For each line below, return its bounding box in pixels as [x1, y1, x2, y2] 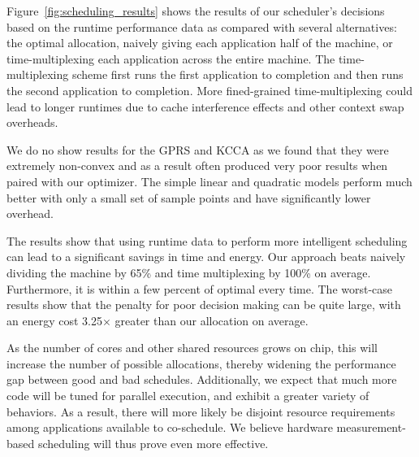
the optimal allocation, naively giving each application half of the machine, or [6, 34, 393, 51]
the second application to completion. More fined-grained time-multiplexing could [6, 81, 413, 98]
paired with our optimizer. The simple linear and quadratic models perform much [6, 172, 413, 189]
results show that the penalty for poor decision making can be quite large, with [6, 296, 401, 313]
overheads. [6, 114, 58, 131]
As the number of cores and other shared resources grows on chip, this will [6, 339, 378, 356]
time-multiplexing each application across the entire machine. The [6, 50, 335, 67]
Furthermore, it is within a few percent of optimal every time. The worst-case [6, 280, 393, 297]
